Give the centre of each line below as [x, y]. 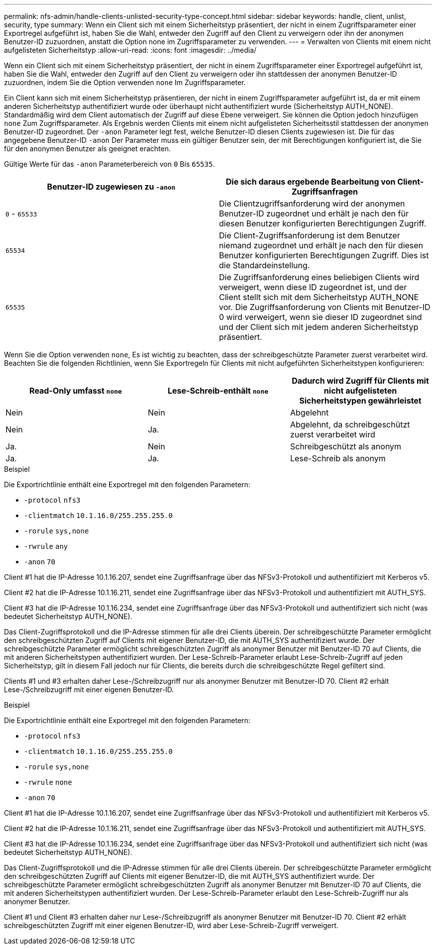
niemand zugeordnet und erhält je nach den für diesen [321, 245]
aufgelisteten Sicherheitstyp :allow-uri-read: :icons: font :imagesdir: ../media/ [130, 50]
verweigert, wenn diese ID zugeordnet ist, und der [313, 287]
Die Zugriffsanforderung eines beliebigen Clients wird [319, 277]
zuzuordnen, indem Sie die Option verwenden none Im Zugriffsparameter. [125, 82]
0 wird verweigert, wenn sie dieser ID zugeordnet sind [321, 317]
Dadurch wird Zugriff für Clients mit [360, 381]
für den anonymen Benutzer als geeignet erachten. [87, 149]
